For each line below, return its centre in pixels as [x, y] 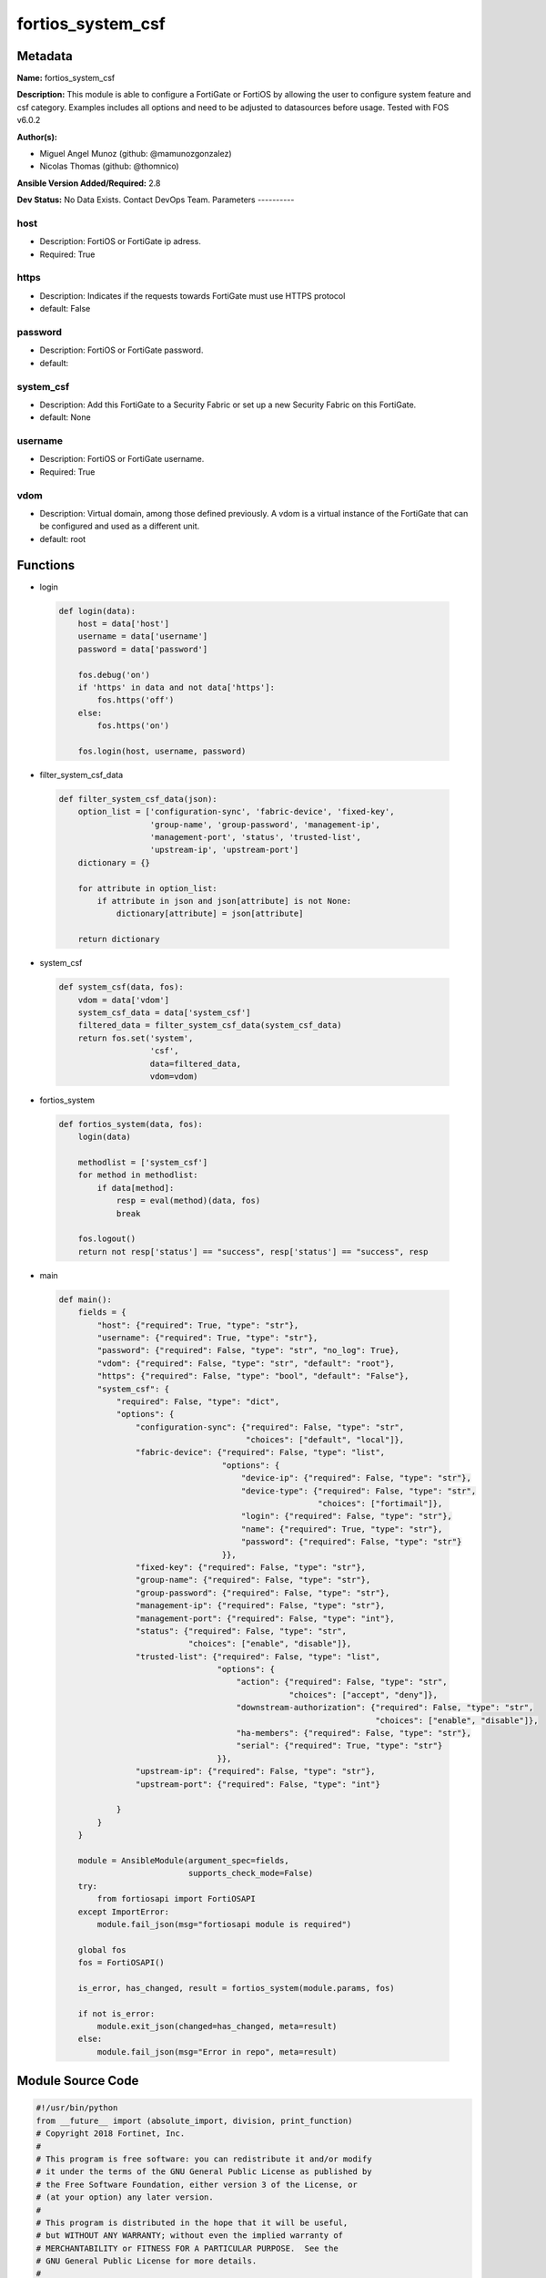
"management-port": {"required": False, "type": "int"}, [265, 1618]
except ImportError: [124, 1912]
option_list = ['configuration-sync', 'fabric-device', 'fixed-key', [236, 812]
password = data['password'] [143, 649]
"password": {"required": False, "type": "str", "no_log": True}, [248, 1350]
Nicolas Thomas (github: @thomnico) [109, 166]
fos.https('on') [133, 726]
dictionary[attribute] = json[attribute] [210, 914]
